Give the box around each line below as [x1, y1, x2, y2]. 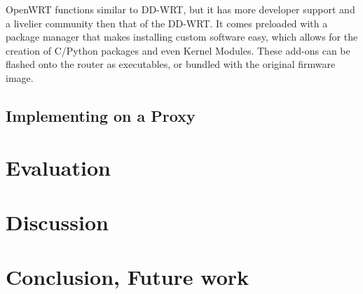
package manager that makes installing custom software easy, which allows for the [6, 29, 358, 44]
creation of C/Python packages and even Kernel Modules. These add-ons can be [6, 43, 350, 57]
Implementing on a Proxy [6, 104, 196, 126]
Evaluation [6, 153, 111, 181]
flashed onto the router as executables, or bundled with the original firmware [6, 57, 336, 71]
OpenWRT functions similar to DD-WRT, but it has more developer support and [6, 2, 355, 16]
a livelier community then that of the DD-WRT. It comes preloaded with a [6, 15, 328, 30]
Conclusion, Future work [6, 262, 249, 291]
